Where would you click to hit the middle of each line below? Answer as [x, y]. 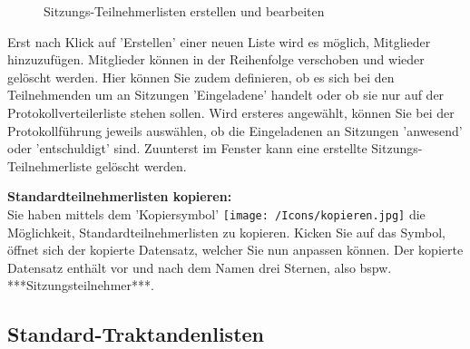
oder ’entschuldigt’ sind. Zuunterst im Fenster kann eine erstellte [187, 148]
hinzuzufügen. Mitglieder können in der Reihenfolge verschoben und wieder [216, 59]
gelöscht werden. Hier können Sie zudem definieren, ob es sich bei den [201, 77]
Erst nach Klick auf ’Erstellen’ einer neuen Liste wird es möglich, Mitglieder [219, 41]
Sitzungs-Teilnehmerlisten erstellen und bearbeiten [184, 11]
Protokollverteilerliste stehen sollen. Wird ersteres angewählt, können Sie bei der [231, 112]
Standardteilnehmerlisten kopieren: [120, 196]
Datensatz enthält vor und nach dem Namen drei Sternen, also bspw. [200, 267]
